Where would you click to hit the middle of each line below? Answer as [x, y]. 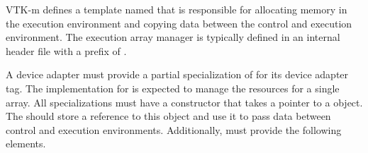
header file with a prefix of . [66, 50]
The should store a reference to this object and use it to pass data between [168, 116]
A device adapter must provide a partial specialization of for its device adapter [177, 74]
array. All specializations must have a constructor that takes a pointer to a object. [184, 102]
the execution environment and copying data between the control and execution [179, 23]
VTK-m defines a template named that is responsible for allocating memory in [177, 9]
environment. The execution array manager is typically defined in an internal [173, 37]
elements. [26, 143]
